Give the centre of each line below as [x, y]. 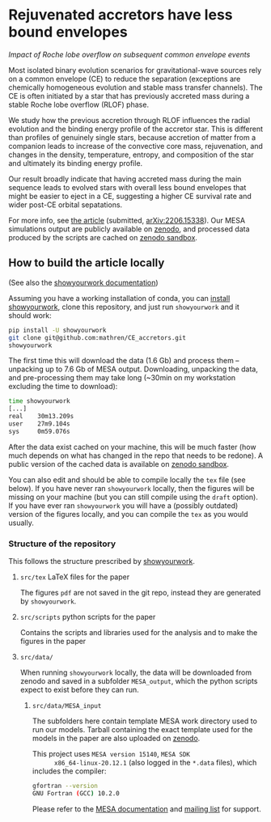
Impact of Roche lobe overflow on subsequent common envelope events [129, 54]
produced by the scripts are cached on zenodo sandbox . [103, 237]
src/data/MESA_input [67, 706]
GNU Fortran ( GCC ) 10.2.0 [76, 793]
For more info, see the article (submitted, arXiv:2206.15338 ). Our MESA [127, 220]
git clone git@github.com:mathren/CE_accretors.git [97, 337]
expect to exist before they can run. [79, 690]
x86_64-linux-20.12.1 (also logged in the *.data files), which [155, 763]
